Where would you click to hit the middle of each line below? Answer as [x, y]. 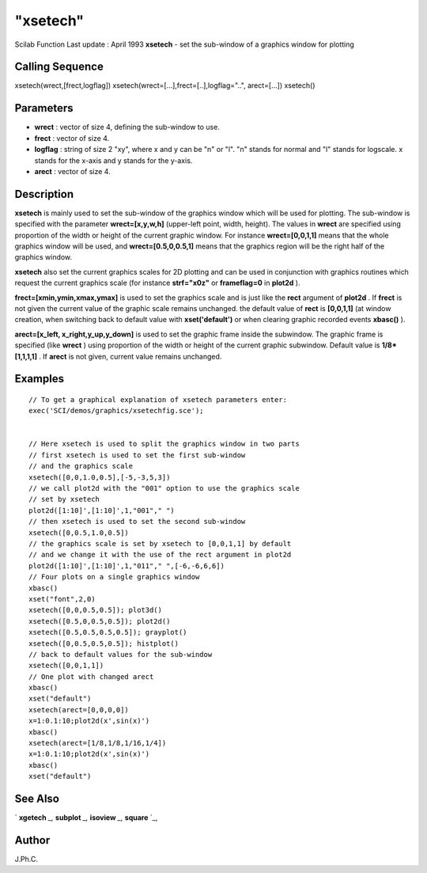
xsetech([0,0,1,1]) [66, 666]
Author [32, 840]
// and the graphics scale [81, 466]
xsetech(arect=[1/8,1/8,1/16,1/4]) [98, 743]
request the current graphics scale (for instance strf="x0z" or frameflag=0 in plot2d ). [157, 283]
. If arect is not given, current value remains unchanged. [130, 356]
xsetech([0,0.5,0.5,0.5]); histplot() [104, 643]
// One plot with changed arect [91, 676]
